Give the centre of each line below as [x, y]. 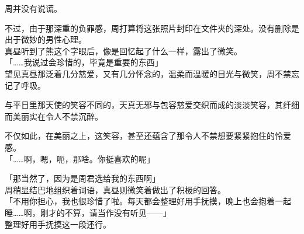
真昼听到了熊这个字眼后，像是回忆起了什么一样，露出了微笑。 [123, 50]
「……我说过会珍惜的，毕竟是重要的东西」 [84, 62]
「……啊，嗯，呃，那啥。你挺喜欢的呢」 [80, 158]
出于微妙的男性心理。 [46, 39]
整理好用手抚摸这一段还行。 [58, 224]
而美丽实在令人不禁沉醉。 [54, 116]
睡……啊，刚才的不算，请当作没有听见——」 [88, 212]
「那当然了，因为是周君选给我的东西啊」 [82, 178]
